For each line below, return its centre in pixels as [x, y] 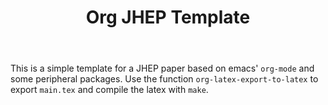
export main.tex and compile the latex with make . [109, 90]
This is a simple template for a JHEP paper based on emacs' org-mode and [162, 68]
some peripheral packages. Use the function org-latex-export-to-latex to [164, 79]
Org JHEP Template [168, 17]
